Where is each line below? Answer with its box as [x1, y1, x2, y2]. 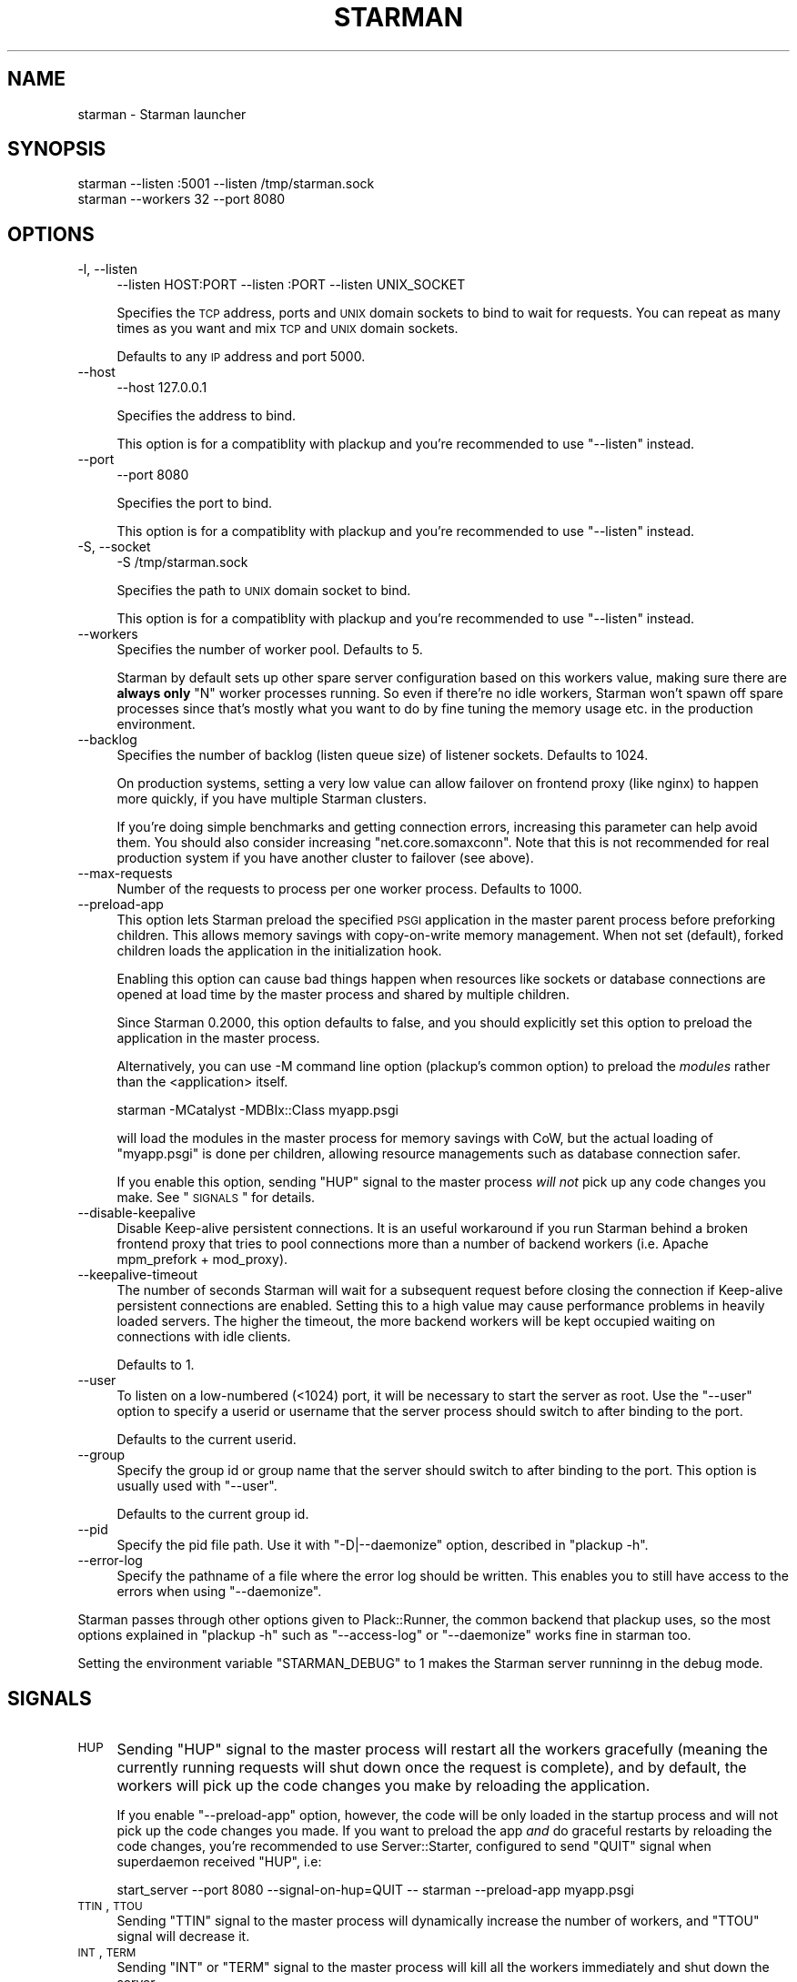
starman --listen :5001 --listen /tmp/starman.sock [77, 176, 375, 192]
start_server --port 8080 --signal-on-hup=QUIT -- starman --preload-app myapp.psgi [116, 1882, 634, 1898]
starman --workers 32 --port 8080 [77, 191, 286, 207]
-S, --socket [77, 539, 151, 555]
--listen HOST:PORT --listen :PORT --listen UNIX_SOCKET [116, 277, 466, 293]
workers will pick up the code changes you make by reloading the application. [116, 1776, 651, 1795]
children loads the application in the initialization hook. [116, 943, 442, 959]
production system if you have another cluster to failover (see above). [116, 850, 534, 866]
